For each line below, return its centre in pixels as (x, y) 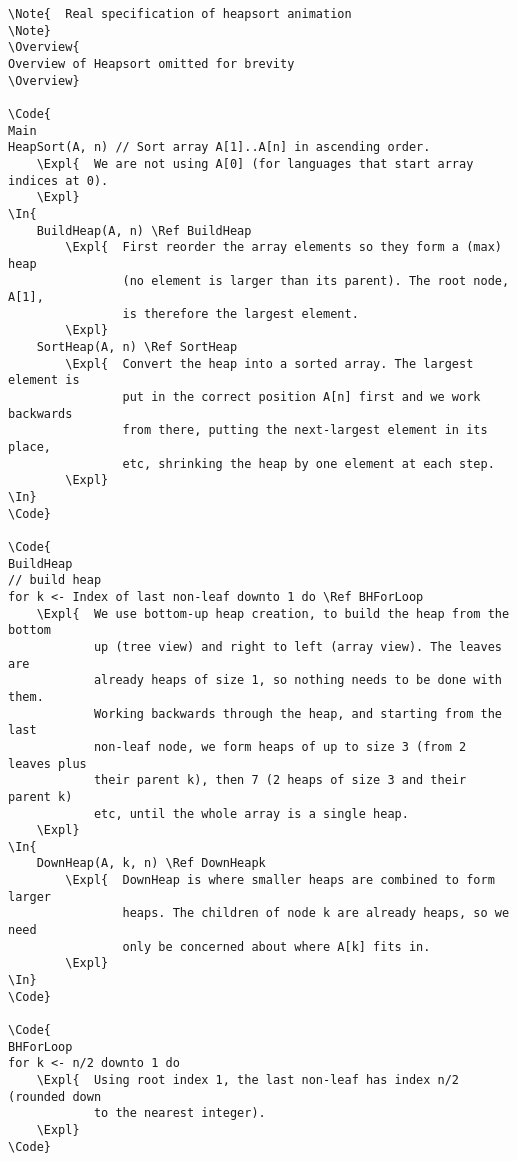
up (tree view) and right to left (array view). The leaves (297, 646)
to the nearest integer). (179, 1113)
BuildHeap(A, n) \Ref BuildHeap (144, 230)
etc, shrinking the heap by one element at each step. (308, 463)
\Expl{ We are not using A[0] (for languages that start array (255, 163)
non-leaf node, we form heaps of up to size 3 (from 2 (280, 746)
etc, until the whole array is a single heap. (251, 813)
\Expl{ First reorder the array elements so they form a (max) (283, 247)
